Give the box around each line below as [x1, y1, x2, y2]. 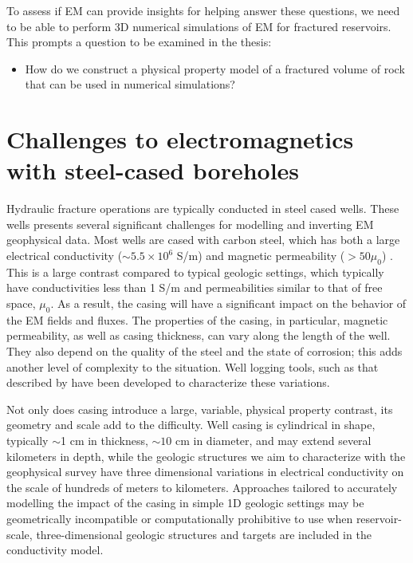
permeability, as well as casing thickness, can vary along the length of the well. [6, 327, 391, 344]
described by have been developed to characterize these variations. [6, 374, 330, 391]
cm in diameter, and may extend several [175, 432, 372, 448]
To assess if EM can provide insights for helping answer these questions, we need [6, 2, 400, 18]
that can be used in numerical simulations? [25, 76, 235, 93]
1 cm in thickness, [61, 432, 148, 448]
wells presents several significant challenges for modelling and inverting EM [6, 215, 374, 232]
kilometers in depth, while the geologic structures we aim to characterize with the [6, 447, 406, 464]
